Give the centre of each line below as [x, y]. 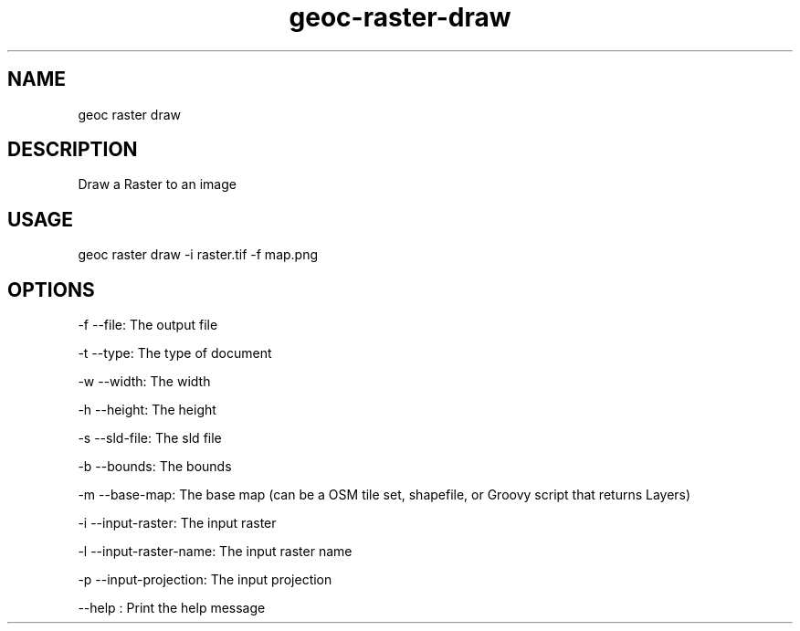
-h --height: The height [147, 410]
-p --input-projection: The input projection [205, 580]
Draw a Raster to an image [157, 184]
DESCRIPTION [73, 150]
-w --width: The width [144, 382]
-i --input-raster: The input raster [177, 523]
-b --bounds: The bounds [155, 467]
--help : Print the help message [172, 608]
